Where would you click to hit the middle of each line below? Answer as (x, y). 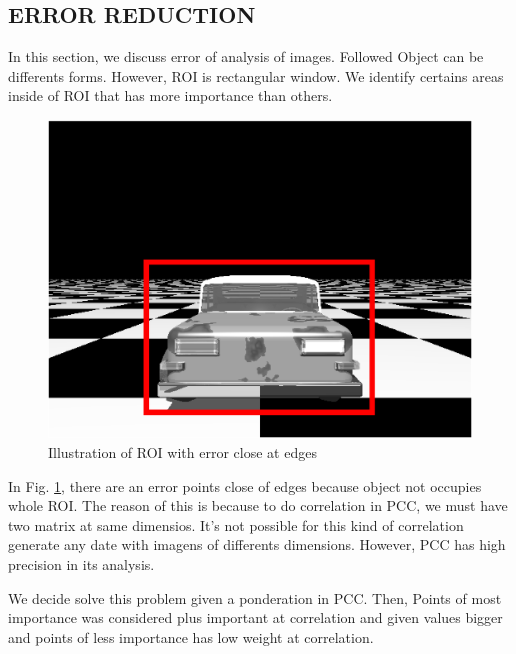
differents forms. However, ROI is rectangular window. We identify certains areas (256, 75)
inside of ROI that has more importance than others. (170, 95)
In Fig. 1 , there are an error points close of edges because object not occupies (245, 485)
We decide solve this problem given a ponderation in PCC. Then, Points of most (255, 597)
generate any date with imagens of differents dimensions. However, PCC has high (257, 544)
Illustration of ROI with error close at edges (182, 451)
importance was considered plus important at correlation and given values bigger (255, 617)
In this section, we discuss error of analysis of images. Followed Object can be (246, 56)
